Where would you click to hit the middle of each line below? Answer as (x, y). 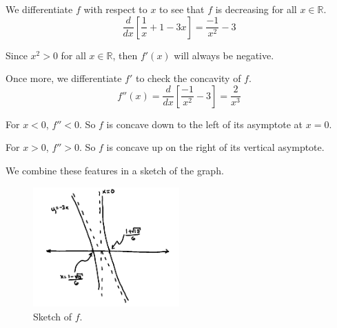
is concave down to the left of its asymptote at (205, 124)
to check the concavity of (188, 78)
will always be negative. (224, 55)
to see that (182, 9)
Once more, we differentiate (64, 78)
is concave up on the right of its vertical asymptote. (215, 147)
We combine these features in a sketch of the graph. (115, 170)
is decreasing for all (256, 9)
